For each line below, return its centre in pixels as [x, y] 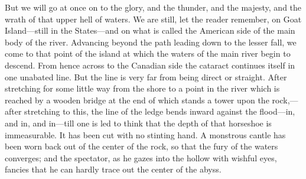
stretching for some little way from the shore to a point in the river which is [142, 88]
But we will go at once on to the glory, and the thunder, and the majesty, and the [153, 7]
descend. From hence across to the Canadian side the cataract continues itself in [150, 65]
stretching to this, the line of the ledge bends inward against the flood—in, [160, 111]
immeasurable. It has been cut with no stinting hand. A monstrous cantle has [145, 134]
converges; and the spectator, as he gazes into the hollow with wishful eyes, [141, 157]
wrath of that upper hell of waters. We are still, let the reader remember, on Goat [153, 19]
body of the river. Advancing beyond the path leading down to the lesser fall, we [151, 42]
